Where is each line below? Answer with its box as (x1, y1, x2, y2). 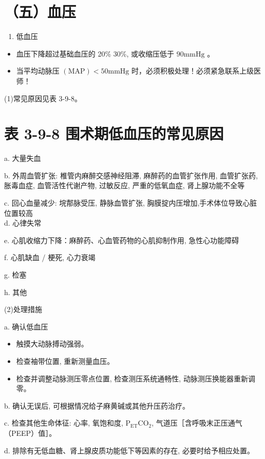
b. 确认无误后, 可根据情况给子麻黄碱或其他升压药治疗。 (4, 400, 190, 411)
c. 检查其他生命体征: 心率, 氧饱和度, (4, 417, 123, 428)
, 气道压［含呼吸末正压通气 (152, 417, 242, 428)
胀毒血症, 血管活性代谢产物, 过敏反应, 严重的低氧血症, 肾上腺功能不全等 (4, 180, 245, 191)
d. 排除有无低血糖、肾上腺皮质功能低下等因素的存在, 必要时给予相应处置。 (4, 445, 254, 455)
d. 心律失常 (4, 217, 42, 228)
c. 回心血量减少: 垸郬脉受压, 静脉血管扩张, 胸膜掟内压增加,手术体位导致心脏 (4, 197, 257, 208)
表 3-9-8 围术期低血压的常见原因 (4, 123, 224, 144)
